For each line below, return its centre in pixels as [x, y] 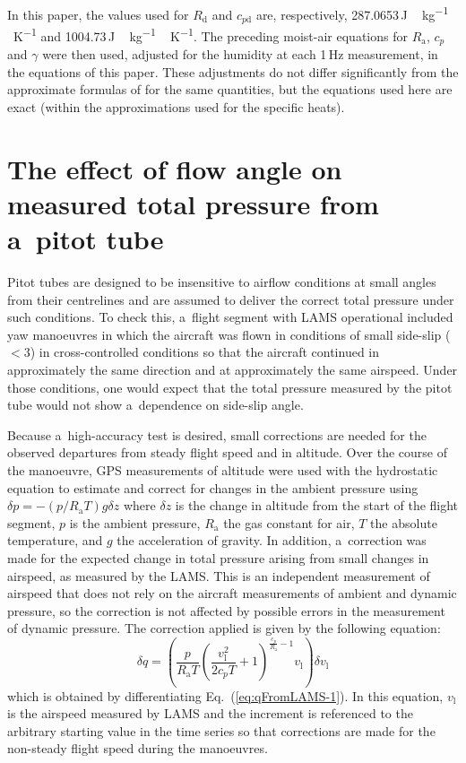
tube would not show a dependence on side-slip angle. [155, 405]
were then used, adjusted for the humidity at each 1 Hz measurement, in [240, 54]
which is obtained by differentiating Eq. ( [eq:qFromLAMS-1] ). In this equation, [225, 695]
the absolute [404, 522]
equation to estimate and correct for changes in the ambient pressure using [213, 487]
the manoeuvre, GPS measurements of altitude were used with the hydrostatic [223, 470]
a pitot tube [86, 239]
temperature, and [55, 540]
